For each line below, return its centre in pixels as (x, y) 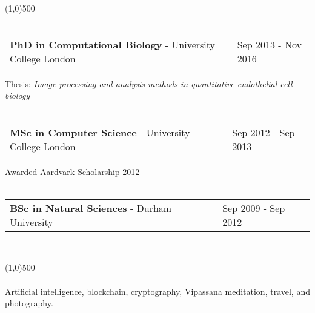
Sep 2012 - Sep (264, 132)
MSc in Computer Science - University (100, 132)
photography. (29, 303)
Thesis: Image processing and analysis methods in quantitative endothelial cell (149, 83)
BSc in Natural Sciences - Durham (91, 208)
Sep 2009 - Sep (254, 208)
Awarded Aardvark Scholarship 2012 (72, 171)
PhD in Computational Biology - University (113, 44)
